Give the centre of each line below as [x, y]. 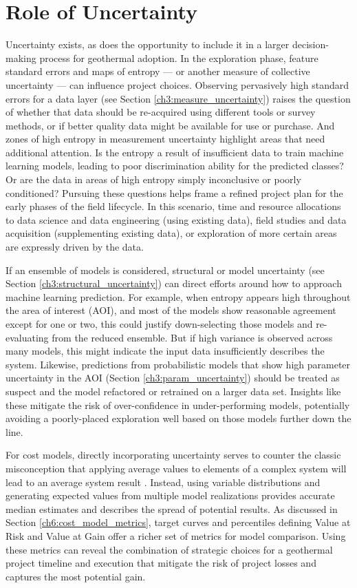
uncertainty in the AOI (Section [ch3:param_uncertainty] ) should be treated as [173, 378]
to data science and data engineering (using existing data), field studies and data [176, 219]
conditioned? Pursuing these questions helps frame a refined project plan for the [174, 192]
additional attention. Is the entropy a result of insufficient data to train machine [175, 152]
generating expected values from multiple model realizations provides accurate [170, 495]
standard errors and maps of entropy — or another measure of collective [158, 71]
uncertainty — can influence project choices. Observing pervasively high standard [177, 84]
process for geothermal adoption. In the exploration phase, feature [179, 57]
